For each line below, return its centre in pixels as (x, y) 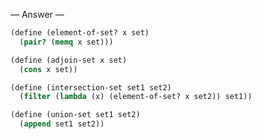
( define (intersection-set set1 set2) (91, 87)
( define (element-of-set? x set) (80, 33)
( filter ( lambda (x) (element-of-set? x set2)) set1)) (136, 97)
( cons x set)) (48, 69)
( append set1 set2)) (62, 124)
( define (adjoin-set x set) (69, 60)
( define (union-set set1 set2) (75, 115)
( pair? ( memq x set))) (66, 42)
